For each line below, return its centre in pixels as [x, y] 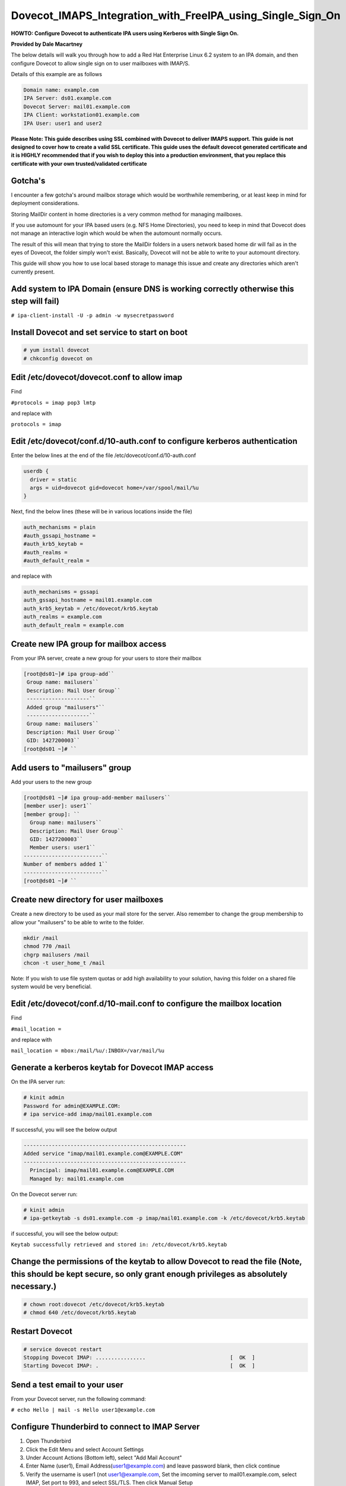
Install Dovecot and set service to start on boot [99, 333]
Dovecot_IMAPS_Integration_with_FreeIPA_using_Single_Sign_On [176, 15]
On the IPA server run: [38, 1082]
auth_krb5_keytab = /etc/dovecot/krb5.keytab [91, 608]
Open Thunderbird [48, 1441]
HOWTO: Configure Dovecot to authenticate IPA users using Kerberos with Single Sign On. [125, 33]
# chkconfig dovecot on [58, 358]
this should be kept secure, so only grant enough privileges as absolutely [149, 1274]
